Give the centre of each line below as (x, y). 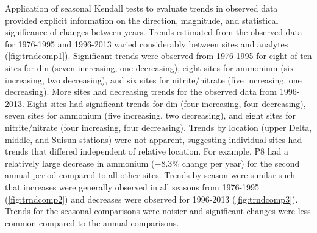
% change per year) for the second (236, 163)
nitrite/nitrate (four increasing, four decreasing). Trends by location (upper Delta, (158, 127)
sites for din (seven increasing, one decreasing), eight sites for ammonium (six (150, 67)
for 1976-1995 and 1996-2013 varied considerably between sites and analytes (147, 43)
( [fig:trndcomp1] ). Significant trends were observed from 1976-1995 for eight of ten (158, 56)
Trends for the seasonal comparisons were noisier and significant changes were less (158, 211)
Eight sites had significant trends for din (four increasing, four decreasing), (166, 103)
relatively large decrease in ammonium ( (80, 163)
